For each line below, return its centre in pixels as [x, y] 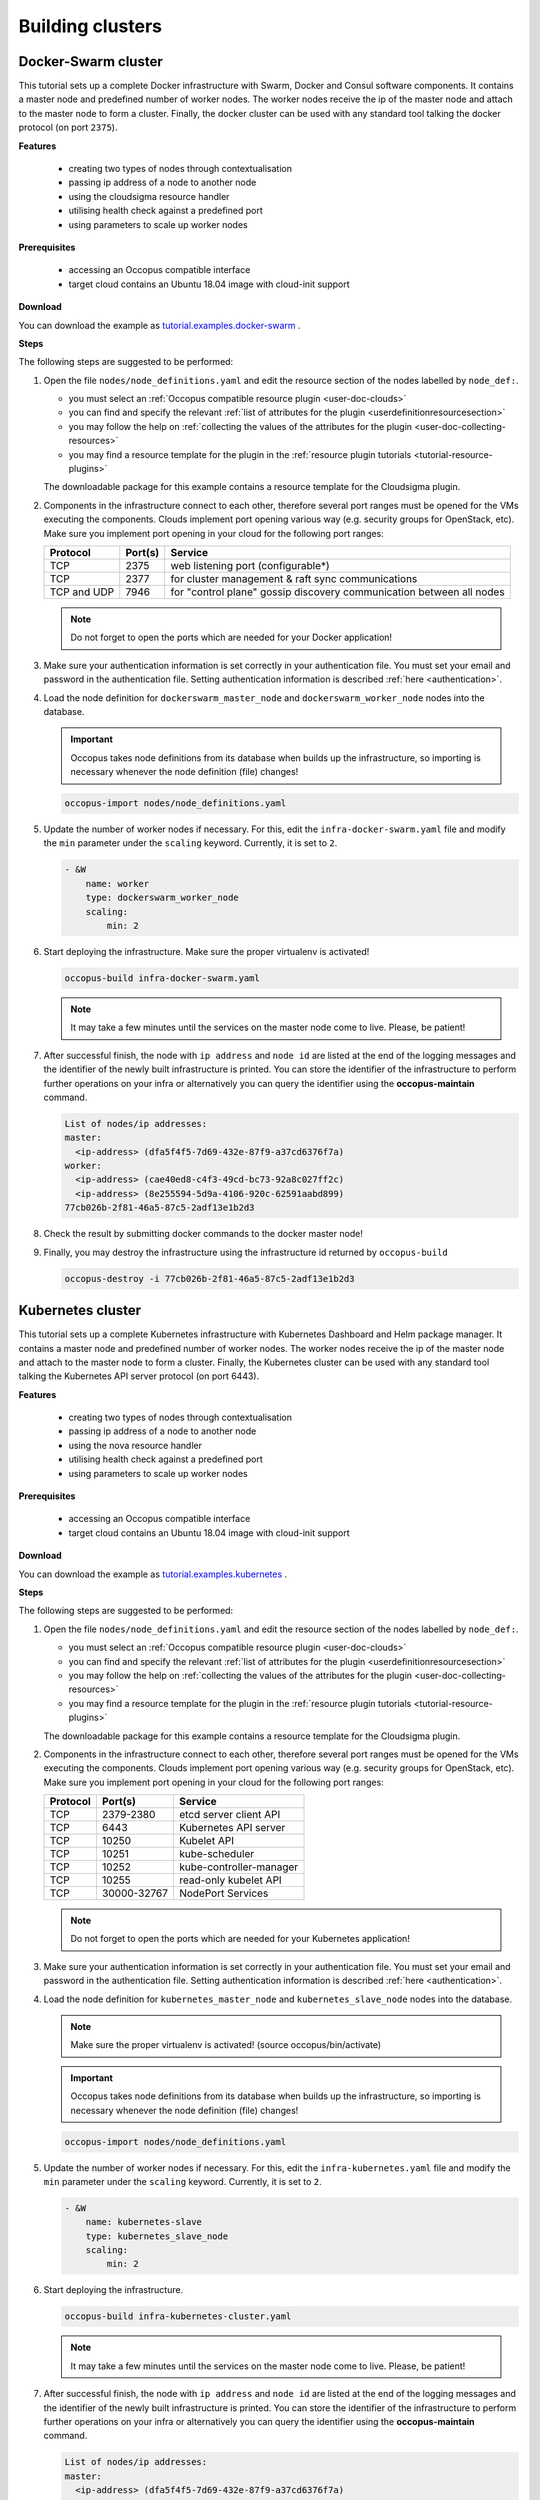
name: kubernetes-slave [143, 2222]
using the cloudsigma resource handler [149, 196]
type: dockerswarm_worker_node [162, 898]
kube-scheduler [216, 1854]
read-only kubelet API [230, 1880]
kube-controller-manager [238, 1867]
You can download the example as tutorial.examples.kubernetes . [153, 1574]
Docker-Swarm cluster [91, 61]
